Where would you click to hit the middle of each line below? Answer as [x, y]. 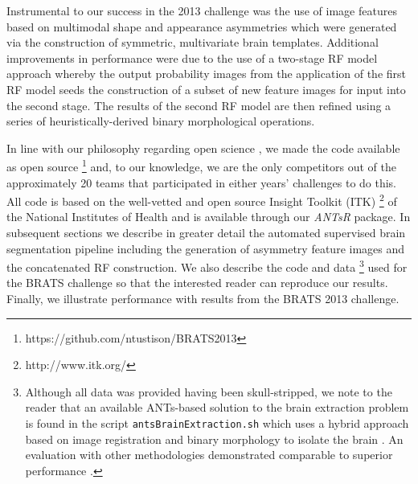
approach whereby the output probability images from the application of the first [207, 74]
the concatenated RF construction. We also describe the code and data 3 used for [207, 266]
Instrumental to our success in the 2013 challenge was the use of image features [202, 10]
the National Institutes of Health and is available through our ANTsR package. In [209, 217]
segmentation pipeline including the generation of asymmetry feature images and [206, 248]
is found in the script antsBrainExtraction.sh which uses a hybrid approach [217, 423]
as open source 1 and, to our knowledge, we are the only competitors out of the [201, 165]
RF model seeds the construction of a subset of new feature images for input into [206, 89]
